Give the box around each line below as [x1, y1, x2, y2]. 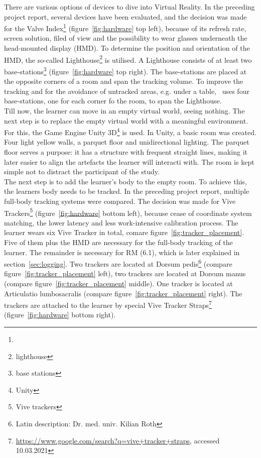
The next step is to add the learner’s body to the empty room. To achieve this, [4, 176, 247, 186]
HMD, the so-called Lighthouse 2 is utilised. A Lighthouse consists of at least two [4, 53, 252, 65]
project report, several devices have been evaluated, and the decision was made [4, 11, 247, 22]
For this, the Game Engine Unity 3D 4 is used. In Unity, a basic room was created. [4, 126, 256, 137]
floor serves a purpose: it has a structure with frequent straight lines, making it [4, 146, 247, 157]
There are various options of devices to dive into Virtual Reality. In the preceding [4, 2, 255, 12]
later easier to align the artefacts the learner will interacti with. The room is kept [4, 156, 254, 167]
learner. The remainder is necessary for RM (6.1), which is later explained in [4, 247, 240, 257]
